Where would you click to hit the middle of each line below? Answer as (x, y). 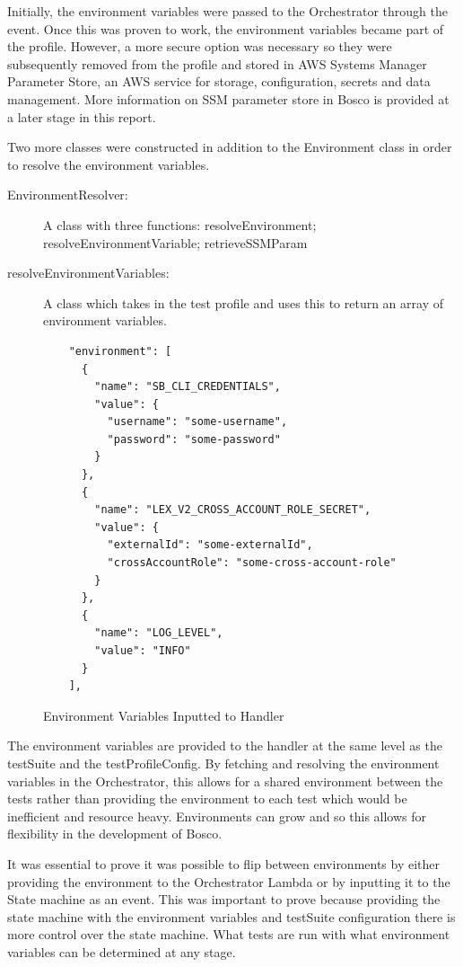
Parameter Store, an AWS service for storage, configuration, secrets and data (219, 81)
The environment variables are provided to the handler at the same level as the (225, 745)
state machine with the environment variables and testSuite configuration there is (231, 916)
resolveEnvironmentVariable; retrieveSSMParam (175, 242)
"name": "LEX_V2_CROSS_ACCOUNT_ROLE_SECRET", (233, 510)
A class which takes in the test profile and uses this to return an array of (243, 302)
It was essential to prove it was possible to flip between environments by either (224, 863)
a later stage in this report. (82, 116)
